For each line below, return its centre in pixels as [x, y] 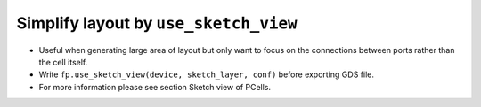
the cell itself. [63, 62]
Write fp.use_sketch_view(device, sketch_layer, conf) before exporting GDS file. [206, 74]
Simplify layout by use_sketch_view [157, 23]
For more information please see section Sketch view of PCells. [155, 87]
